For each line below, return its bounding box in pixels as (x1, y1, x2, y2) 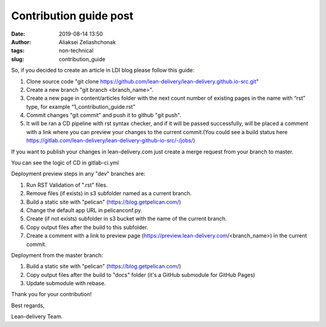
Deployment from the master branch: (11, 251, 103, 259)
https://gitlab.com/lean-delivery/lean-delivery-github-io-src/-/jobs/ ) (26, 137, 196, 144)
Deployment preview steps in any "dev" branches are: (11, 170, 145, 178)
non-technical (59, 47, 94, 54)
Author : (11, 38, 31, 45)
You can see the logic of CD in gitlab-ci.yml (11, 159, 119, 166)
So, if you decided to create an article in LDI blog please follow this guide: (11, 66, 194, 74)
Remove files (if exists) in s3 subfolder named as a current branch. (26, 190, 192, 197)
